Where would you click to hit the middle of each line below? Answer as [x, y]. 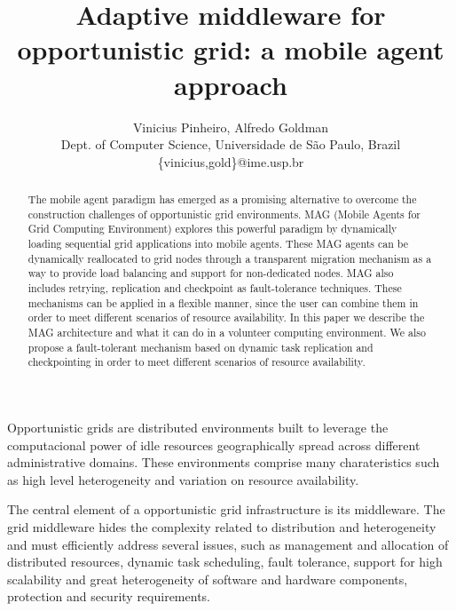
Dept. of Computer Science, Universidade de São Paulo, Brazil [231, 144]
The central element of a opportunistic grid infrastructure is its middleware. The [226, 509]
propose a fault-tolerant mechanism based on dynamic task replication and [200, 347]
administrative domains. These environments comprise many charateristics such [224, 462]
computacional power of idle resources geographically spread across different [214, 444]
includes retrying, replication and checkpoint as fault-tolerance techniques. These [215, 288]
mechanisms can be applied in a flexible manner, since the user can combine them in [223, 302]
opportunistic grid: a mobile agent [231, 49]
